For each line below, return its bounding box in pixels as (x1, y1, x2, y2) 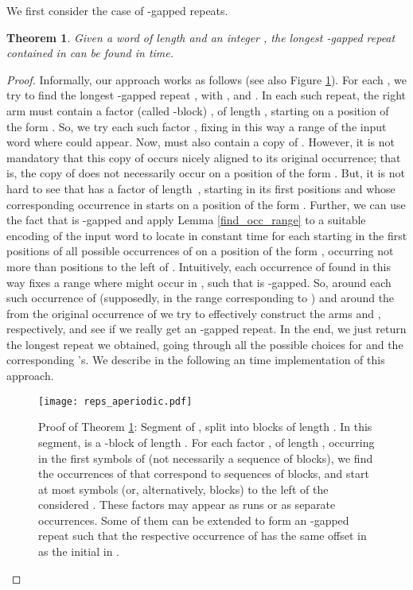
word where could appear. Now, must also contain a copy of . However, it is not (6, 134, 395, 150)
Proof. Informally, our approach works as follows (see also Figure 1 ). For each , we (6, 71, 407, 87)
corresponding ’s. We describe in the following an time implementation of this (6, 351, 385, 368)
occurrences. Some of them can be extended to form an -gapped (38, 511, 349, 528)
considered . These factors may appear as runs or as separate (38, 496, 336, 513)
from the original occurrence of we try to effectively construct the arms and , (6, 305, 381, 321)
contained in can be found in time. (6, 45, 174, 61)
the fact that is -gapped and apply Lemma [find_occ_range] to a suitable (6, 212, 366, 228)
